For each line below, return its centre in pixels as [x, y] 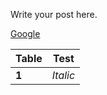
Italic [63, 75]
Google [25, 33]
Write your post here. [54, 14]
